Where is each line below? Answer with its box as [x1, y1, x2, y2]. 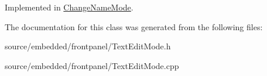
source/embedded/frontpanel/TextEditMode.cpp [5, 59, 179, 71]
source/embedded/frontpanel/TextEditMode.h [5, 40, 171, 52]
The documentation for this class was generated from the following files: [5, 20, 263, 32]
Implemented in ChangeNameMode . [5, 1, 133, 13]
